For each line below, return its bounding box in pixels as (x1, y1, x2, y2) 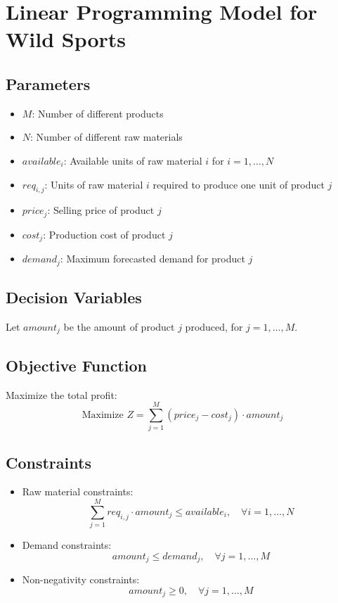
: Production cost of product (43, 227, 166, 241)
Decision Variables (6, 286, 142, 308)
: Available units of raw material (63, 153, 202, 167)
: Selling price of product (47, 203, 155, 217)
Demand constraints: (22, 538, 112, 552)
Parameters (6, 72, 91, 94)
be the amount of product (63, 319, 175, 334)
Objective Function (6, 354, 148, 376)
